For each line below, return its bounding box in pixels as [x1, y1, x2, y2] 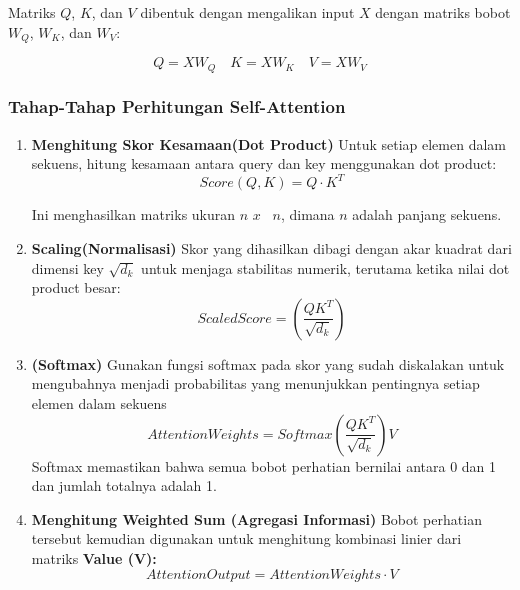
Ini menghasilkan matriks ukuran [31, 204, 236, 225]
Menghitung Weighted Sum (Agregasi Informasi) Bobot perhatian [31, 508, 482, 529]
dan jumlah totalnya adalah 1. [31, 475, 217, 496]
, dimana [280, 204, 335, 225]
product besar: [31, 277, 121, 298]
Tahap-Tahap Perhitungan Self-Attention [8, 94, 346, 119]
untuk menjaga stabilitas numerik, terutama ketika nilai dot [141, 257, 510, 278]
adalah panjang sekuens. [352, 204, 502, 225]
